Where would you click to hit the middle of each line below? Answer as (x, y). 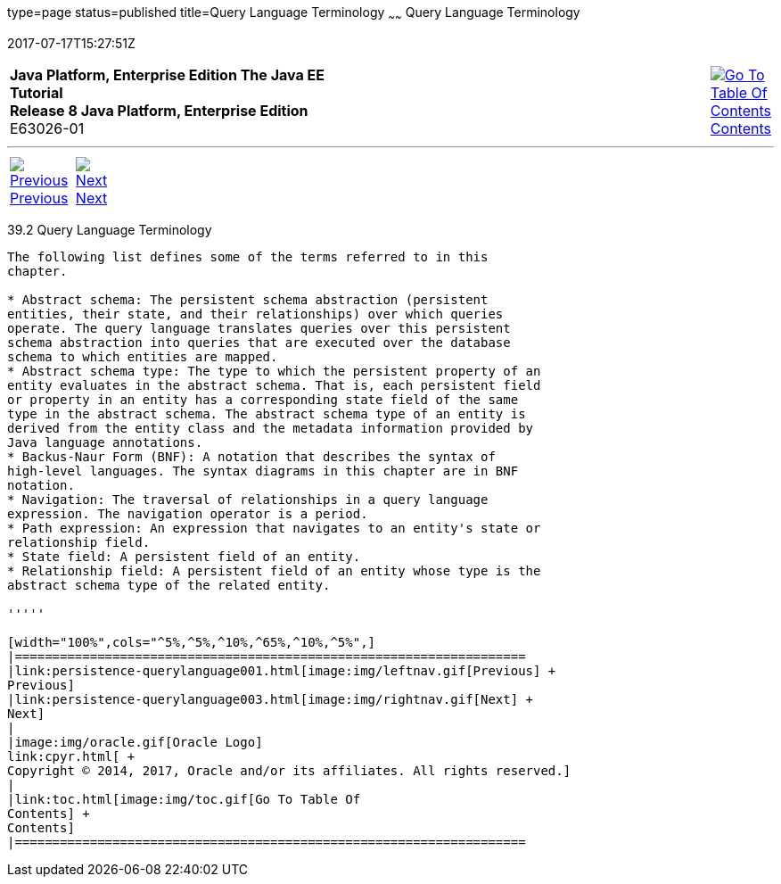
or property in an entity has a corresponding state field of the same (263, 399)
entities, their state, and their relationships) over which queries (255, 314)
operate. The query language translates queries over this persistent (259, 328)
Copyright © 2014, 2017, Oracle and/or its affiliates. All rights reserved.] (289, 770)
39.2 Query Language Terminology (110, 229)
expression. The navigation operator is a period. (188, 513)
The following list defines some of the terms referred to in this (248, 256)
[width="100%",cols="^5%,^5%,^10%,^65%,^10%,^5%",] (192, 642)
